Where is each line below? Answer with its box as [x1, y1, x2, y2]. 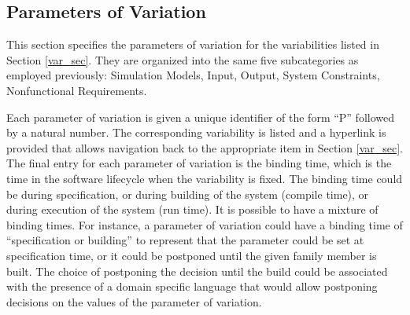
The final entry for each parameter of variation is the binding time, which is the [6, 155, 392, 171]
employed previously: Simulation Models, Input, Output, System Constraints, [6, 67, 380, 83]
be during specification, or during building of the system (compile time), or [6, 185, 369, 202]
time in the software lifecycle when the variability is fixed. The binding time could [6, 170, 403, 186]
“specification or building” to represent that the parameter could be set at [6, 232, 364, 248]
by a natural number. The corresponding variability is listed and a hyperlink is [6, 124, 386, 141]
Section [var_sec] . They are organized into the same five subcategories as [6, 51, 359, 68]
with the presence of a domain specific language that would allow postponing [6, 278, 378, 295]
